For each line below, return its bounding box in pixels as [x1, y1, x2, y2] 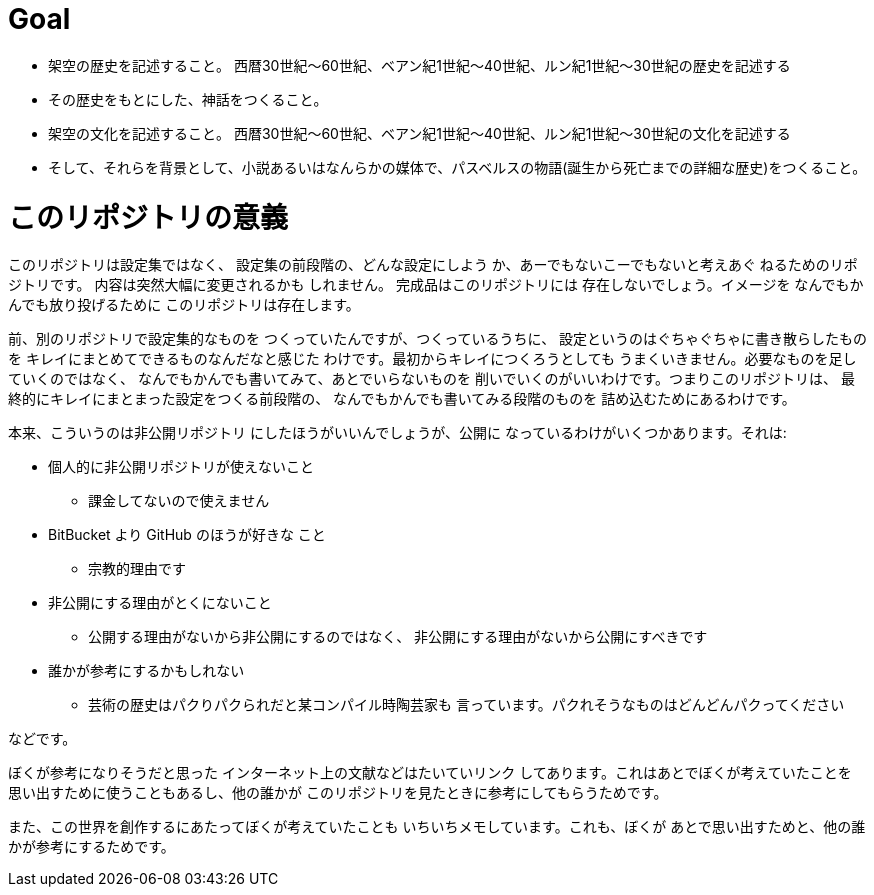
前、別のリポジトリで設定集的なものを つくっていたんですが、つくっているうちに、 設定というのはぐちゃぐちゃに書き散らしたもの [8, 330, 868, 348]
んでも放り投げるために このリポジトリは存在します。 [8, 296, 360, 314]
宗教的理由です [88, 560, 186, 578]
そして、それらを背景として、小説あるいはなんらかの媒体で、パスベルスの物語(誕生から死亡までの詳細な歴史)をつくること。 [48, 158, 867, 176]
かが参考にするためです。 [8, 838, 175, 856]
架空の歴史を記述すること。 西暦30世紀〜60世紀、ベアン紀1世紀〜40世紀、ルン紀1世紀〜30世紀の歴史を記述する [48, 56, 791, 74]
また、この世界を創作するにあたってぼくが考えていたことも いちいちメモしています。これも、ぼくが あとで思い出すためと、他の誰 [8, 818, 866, 836]
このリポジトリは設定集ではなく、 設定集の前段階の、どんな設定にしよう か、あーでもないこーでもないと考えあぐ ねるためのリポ [8, 256, 858, 274]
